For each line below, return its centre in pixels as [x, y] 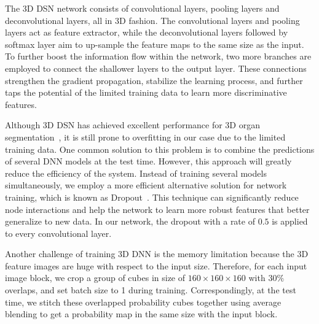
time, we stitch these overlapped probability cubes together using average [143, 302]
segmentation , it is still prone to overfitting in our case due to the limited [145, 137]
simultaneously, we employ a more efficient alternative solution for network [146, 185]
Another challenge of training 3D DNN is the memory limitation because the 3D [157, 254]
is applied [290, 221]
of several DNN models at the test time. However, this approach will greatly [148, 161]
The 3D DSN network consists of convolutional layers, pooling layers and [142, 8]
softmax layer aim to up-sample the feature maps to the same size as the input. [155, 44]
